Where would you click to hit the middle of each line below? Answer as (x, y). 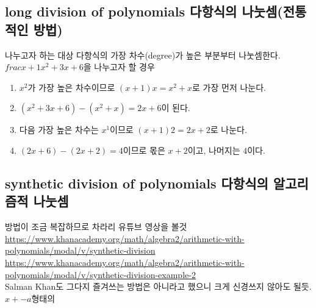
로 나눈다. (228, 130)
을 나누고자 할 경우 (119, 67)
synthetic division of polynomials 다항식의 (137, 183)
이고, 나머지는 (214, 150)
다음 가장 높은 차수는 (59, 130)
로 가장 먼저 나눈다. (229, 87)
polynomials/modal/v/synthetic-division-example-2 (100, 274)
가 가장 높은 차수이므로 (71, 87)
